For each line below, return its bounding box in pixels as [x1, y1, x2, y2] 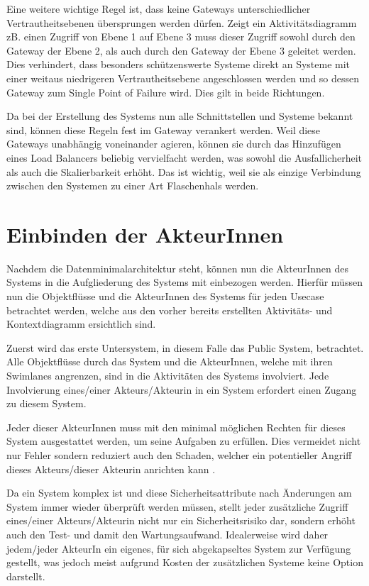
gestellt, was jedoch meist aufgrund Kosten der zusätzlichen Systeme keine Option [6, 555, 363, 570]
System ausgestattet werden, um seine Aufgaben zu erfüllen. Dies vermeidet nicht [6, 433, 361, 448]
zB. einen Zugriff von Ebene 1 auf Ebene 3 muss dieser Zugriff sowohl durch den [6, 29, 356, 44]
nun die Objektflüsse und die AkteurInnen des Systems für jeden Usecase [6, 289, 324, 304]
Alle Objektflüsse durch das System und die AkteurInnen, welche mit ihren [6, 354, 333, 369]
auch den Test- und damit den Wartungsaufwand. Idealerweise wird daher [6, 526, 329, 541]
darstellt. [6, 568, 45, 583]
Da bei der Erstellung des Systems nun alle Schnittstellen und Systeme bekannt [6, 109, 353, 123]
